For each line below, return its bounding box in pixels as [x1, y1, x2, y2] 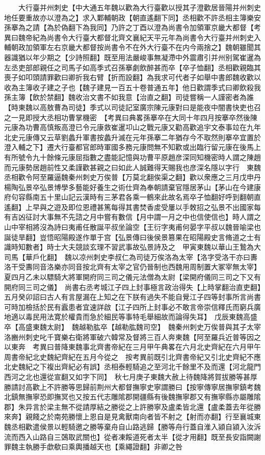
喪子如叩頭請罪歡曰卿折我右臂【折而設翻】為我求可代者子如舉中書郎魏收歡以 [4, 72, 261, 83]
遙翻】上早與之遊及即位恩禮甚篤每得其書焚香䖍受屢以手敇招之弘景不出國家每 [4, 201, 261, 212]
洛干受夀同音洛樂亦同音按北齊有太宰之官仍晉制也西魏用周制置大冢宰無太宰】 [4, 261, 257, 272]
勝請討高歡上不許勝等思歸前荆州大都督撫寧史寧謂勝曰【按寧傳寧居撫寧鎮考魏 [4, 381, 261, 392]
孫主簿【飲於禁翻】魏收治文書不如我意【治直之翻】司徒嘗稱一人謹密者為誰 [4, 92, 254, 102]
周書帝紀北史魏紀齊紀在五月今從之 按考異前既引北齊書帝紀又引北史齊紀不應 [4, 351, 261, 362]
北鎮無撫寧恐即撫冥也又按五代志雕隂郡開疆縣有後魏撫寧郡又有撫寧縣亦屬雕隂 [4, 391, 261, 402]
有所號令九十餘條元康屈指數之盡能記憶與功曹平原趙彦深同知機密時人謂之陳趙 [4, 151, 261, 162]
